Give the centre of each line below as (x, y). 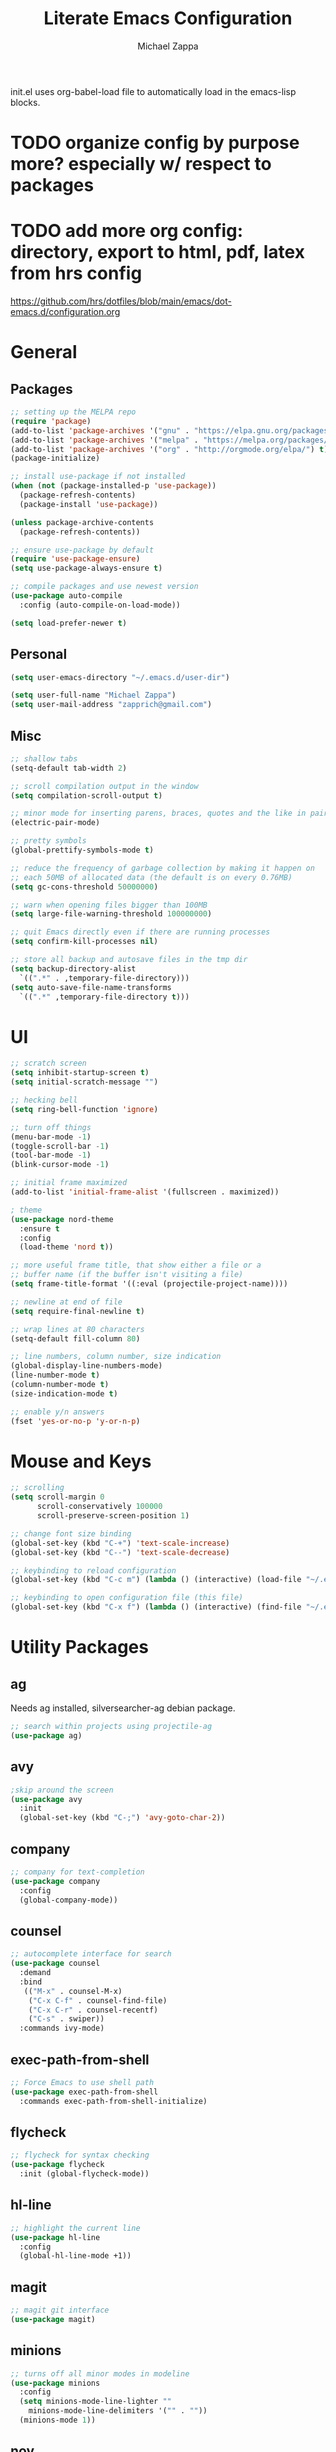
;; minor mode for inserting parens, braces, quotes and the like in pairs (171, 813)
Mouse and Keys (81, 1461)
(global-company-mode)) (68, 1900)
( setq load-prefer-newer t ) (69, 623)
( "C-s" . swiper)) (66, 2019)
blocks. (25, 102)
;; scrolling (37, 1488)
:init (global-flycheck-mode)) (84, 2174)
